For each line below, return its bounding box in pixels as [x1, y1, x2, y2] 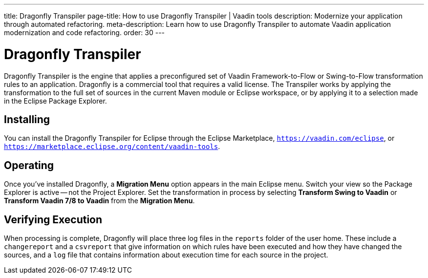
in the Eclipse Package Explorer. [4, 96, 107, 105]
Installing [4, 113, 50, 126]
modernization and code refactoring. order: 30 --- [4, 28, 165, 37]
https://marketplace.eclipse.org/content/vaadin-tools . [4, 142, 220, 151]
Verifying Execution [4, 213, 103, 226]
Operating [4, 159, 54, 171]
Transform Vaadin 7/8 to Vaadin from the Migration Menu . [4, 196, 195, 205]
